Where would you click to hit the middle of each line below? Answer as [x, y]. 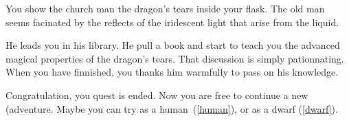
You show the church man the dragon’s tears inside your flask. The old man [165, 8]
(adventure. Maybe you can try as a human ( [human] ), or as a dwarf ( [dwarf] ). [172, 108]
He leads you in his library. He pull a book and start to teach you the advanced [173, 45]
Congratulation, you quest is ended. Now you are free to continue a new [157, 95]
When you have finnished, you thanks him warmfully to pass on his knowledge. [172, 72]
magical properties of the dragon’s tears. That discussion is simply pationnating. [175, 58]
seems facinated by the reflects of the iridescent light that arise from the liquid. [172, 22]
